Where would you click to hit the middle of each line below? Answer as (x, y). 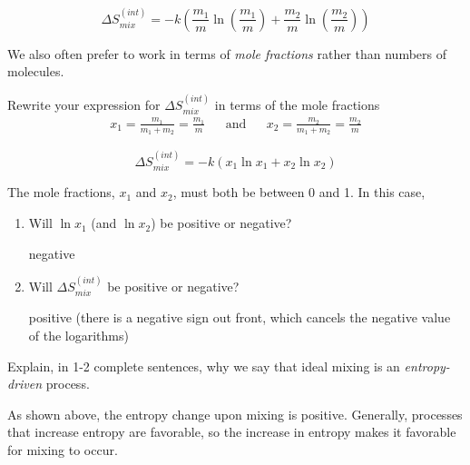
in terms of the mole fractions (297, 104)
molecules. (36, 71)
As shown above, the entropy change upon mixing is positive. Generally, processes (235, 414)
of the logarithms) (78, 336)
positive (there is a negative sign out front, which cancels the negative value (240, 317)
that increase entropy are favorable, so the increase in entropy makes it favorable (232, 432)
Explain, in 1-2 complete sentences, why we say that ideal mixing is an (204, 366)
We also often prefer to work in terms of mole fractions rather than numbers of (227, 53)
